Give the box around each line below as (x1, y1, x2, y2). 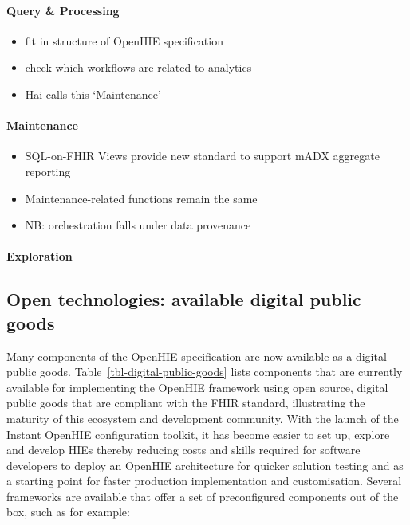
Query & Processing (6, 2, 120, 18)
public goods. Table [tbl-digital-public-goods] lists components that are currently (6, 363, 403, 380)
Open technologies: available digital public (6, 287, 361, 311)
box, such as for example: (6, 503, 130, 520)
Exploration (6, 248, 73, 264)
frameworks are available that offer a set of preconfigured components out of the (6, 488, 399, 504)
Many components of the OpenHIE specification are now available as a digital (6, 347, 387, 364)
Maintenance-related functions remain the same (25, 190, 258, 206)
